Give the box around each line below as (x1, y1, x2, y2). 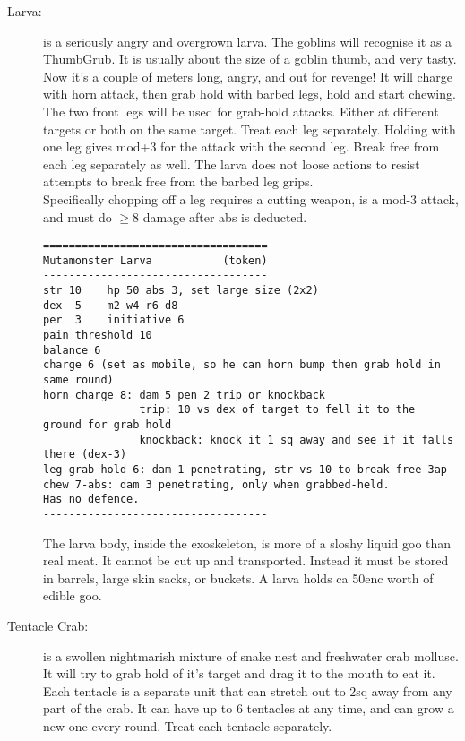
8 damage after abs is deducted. (133, 207, 307, 226)
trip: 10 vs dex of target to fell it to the (139, 403, 416, 417)
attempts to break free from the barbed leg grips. (43, 172, 314, 191)
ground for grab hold (43, 418, 172, 431)
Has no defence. (43, 493, 140, 506)
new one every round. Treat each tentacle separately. (43, 716, 332, 735)
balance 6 (43, 343, 101, 357)
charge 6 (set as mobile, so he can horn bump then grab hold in (43, 358, 441, 372)
